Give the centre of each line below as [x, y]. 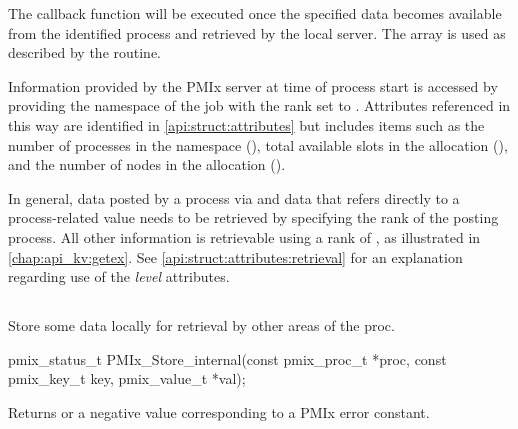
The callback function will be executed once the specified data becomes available [255, 13]
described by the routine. [85, 52]
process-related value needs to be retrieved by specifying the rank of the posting [253, 217]
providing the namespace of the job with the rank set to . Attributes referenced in [259, 105]
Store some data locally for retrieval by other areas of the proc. [201, 325]
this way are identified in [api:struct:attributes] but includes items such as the [246, 124]
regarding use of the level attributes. [119, 276]
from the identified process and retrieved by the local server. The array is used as [257, 32]
